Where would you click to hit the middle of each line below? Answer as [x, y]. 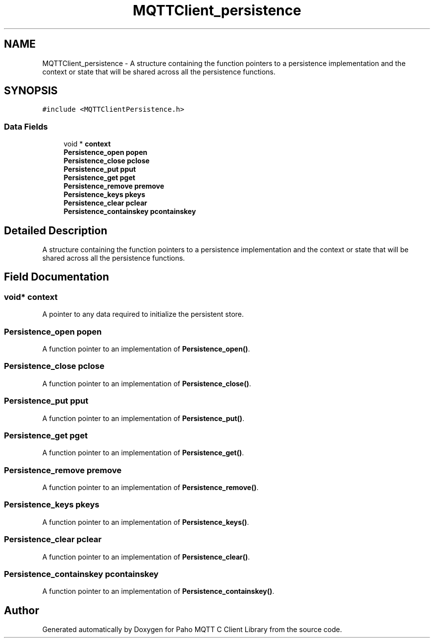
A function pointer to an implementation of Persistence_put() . [143, 418]
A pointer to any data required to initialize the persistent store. [143, 314]
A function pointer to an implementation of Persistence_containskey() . [158, 591]
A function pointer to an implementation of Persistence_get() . [143, 453]
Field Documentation [56, 277]
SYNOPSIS [31, 91]
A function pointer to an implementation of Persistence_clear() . [146, 557]
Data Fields [26, 126]
